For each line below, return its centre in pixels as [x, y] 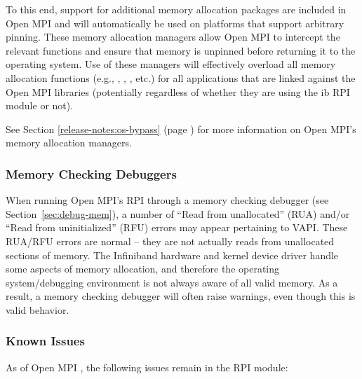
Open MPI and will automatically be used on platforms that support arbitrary [175, 23]
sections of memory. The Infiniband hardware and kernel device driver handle [172, 255]
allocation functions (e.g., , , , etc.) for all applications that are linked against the [181, 77]
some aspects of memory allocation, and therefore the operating [143, 269]
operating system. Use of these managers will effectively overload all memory [171, 64]
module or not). [40, 105]
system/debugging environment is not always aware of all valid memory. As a [172, 282]
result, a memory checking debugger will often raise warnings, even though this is [181, 296]
